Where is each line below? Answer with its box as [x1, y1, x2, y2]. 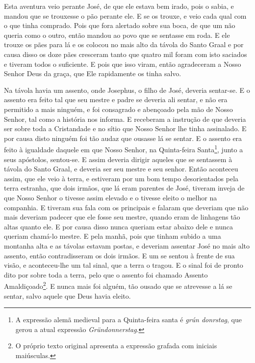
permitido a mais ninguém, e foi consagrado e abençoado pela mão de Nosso [4, 104, 233, 114]
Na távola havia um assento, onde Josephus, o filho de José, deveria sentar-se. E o [4, 84, 250, 95]
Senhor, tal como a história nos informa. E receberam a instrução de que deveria [4, 113, 246, 124]
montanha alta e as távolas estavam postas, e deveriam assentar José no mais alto [4, 240, 250, 251]
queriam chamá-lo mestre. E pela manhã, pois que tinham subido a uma [4, 231, 221, 241]
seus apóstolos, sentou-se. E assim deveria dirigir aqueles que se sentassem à [4, 154, 232, 164]
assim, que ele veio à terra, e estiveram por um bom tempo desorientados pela [4, 173, 239, 183]
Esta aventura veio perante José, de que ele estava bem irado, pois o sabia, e [4, 1, 234, 11]
